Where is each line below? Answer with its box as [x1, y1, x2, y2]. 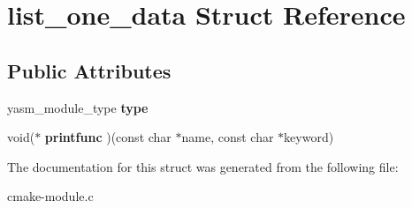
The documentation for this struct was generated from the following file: [7, 157, 399, 175]
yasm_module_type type [7, 98, 149, 116]
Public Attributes [7, 56, 172, 84]
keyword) [284, 128, 334, 146]
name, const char [181, 128, 274, 146]
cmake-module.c [7, 187, 94, 205]
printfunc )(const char [44, 128, 172, 146]
